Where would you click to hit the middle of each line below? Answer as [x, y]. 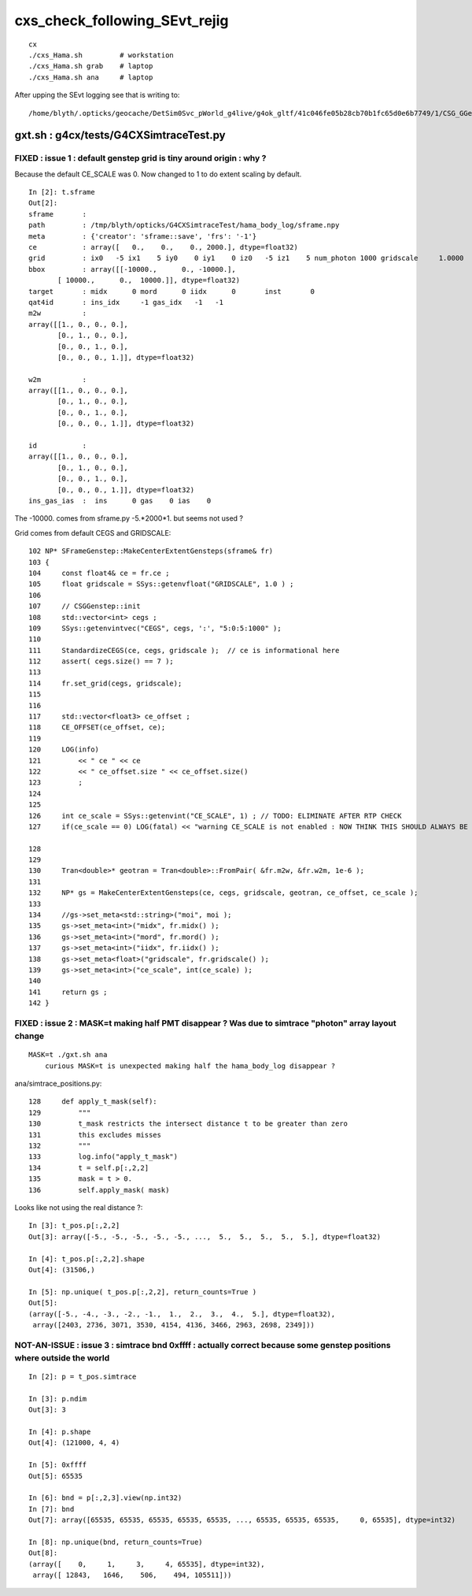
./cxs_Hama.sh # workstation [101, 55]
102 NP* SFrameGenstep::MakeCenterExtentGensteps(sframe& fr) [151, 551]
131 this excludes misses [95, 1135]
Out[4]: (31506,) [62, 1269]
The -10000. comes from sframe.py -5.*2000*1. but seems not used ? [129, 518]
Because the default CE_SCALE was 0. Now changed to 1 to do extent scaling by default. [158, 174]
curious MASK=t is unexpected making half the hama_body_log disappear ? [190, 1066]
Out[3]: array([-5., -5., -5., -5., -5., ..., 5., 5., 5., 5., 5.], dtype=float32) [205, 1236]
